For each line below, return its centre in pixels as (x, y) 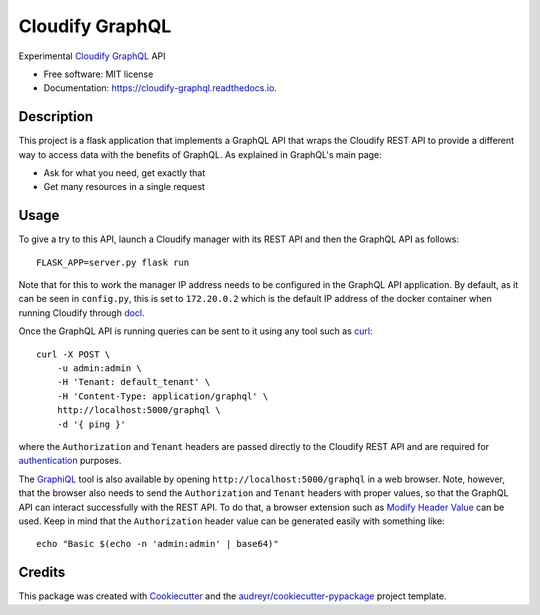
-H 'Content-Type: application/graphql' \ (162, 396)
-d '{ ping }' (91, 424)
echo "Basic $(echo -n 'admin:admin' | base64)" (157, 544)
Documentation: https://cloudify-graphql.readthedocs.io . (160, 88)
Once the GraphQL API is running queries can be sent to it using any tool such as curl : (195, 331)
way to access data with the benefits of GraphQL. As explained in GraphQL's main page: (200, 154)
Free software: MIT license (98, 74)
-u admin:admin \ (99, 368)
